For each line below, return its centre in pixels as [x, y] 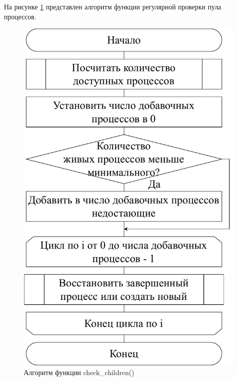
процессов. [20, 16]
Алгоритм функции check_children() [79, 372]
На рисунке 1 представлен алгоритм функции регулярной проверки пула [113, 6]
